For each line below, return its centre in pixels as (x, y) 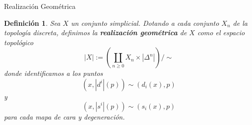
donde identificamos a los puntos (54, 73)
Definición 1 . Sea (32, 23)
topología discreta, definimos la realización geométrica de (95, 32)
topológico (19, 42)
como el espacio (221, 32)
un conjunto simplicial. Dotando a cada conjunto (145, 23)
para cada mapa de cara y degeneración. (64, 116)
